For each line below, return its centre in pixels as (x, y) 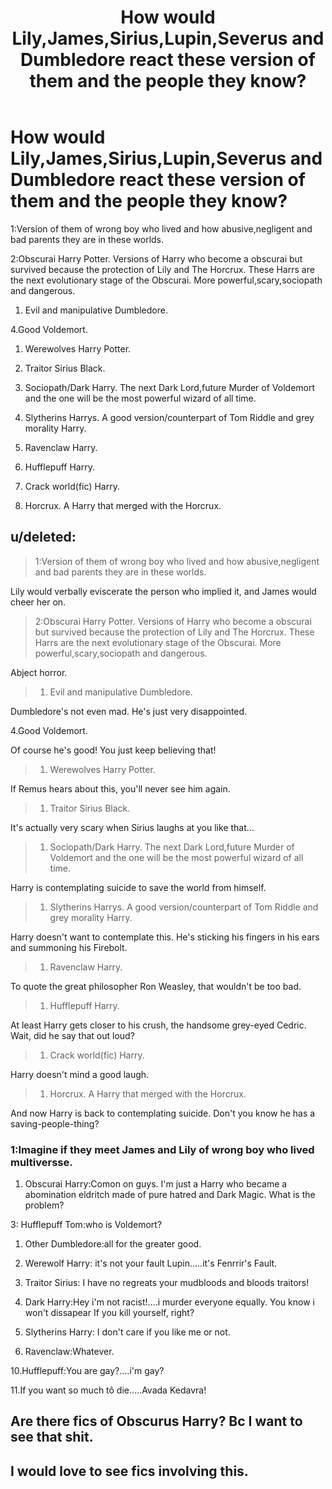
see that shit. (52, 1437)
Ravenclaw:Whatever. (69, 1352)
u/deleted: (43, 537)
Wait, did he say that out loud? (72, 1035)
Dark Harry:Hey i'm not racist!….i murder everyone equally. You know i (169, 1302)
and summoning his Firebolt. (69, 947)
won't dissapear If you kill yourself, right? (109, 1313)
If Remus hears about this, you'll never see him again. (120, 788)
